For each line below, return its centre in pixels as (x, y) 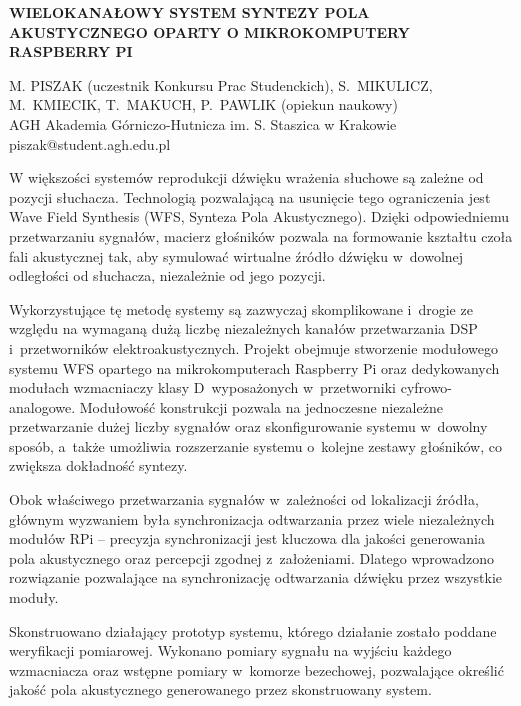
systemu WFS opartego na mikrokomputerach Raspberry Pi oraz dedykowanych (254, 367)
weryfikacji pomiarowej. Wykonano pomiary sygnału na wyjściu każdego (230, 650)
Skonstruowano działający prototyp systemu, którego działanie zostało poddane (253, 630)
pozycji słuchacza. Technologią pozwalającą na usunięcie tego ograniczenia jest (250, 196)
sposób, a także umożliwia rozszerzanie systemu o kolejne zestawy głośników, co (255, 445)
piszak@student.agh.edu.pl (90, 143)
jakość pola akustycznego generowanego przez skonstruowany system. (220, 689)
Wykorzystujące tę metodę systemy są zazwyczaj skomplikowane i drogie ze (241, 308)
